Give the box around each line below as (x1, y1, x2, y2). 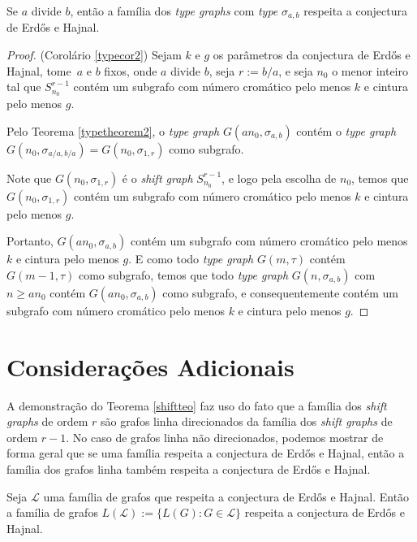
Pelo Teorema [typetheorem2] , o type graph (6, 122, 220, 139)
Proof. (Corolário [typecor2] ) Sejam (6, 46, 182, 63)
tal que (6, 78, 41, 95)
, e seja (278, 62, 313, 79)
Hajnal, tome (6, 62, 71, 79)
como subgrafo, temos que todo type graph (78, 266, 289, 283)
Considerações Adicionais (6, 349, 294, 383)
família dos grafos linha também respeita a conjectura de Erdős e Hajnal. (6, 460, 371, 477)
